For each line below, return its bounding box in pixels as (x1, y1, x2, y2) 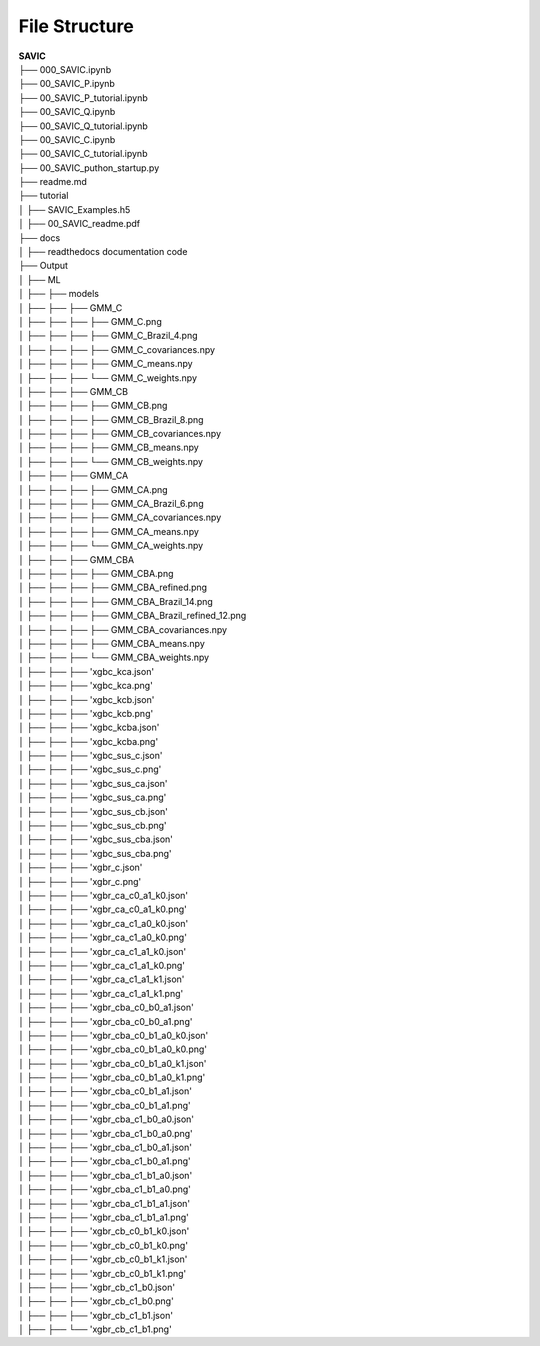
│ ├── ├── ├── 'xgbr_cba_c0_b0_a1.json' (18, 1001, 194, 1014)
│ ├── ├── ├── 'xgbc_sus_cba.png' (18, 847, 172, 859)
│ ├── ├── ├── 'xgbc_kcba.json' (18, 721, 160, 734)
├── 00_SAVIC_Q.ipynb (18, 106, 116, 118)
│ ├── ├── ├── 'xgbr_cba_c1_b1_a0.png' (18, 1183, 192, 1195)
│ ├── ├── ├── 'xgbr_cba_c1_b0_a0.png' (18, 1127, 194, 1139)
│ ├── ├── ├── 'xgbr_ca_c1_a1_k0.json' (18, 945, 187, 957)
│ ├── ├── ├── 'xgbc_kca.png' (18, 680, 154, 692)
